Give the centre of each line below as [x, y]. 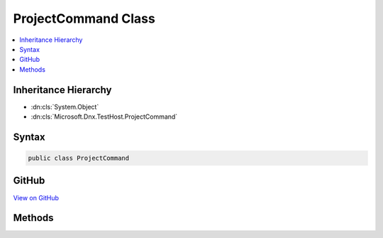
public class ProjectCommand [79, 158]
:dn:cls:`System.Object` [65, 107]
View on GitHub [36, 198]
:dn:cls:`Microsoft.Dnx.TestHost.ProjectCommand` [104, 117]
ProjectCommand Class [84, 18]
